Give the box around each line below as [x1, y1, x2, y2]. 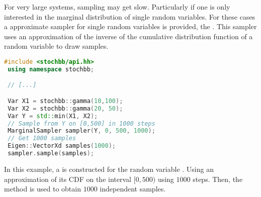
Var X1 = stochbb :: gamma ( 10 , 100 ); [8, 97, 123, 105]
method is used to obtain [4, 183, 81, 194]
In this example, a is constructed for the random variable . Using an [4, 163, 214, 174]
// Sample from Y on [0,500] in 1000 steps [8, 120, 155, 127]
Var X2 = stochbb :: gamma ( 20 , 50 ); [8, 105, 123, 112]
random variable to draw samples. [4, 41, 109, 51]
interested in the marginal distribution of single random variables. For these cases [4, 11, 255, 22]
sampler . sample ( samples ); [8, 150, 95, 157]
